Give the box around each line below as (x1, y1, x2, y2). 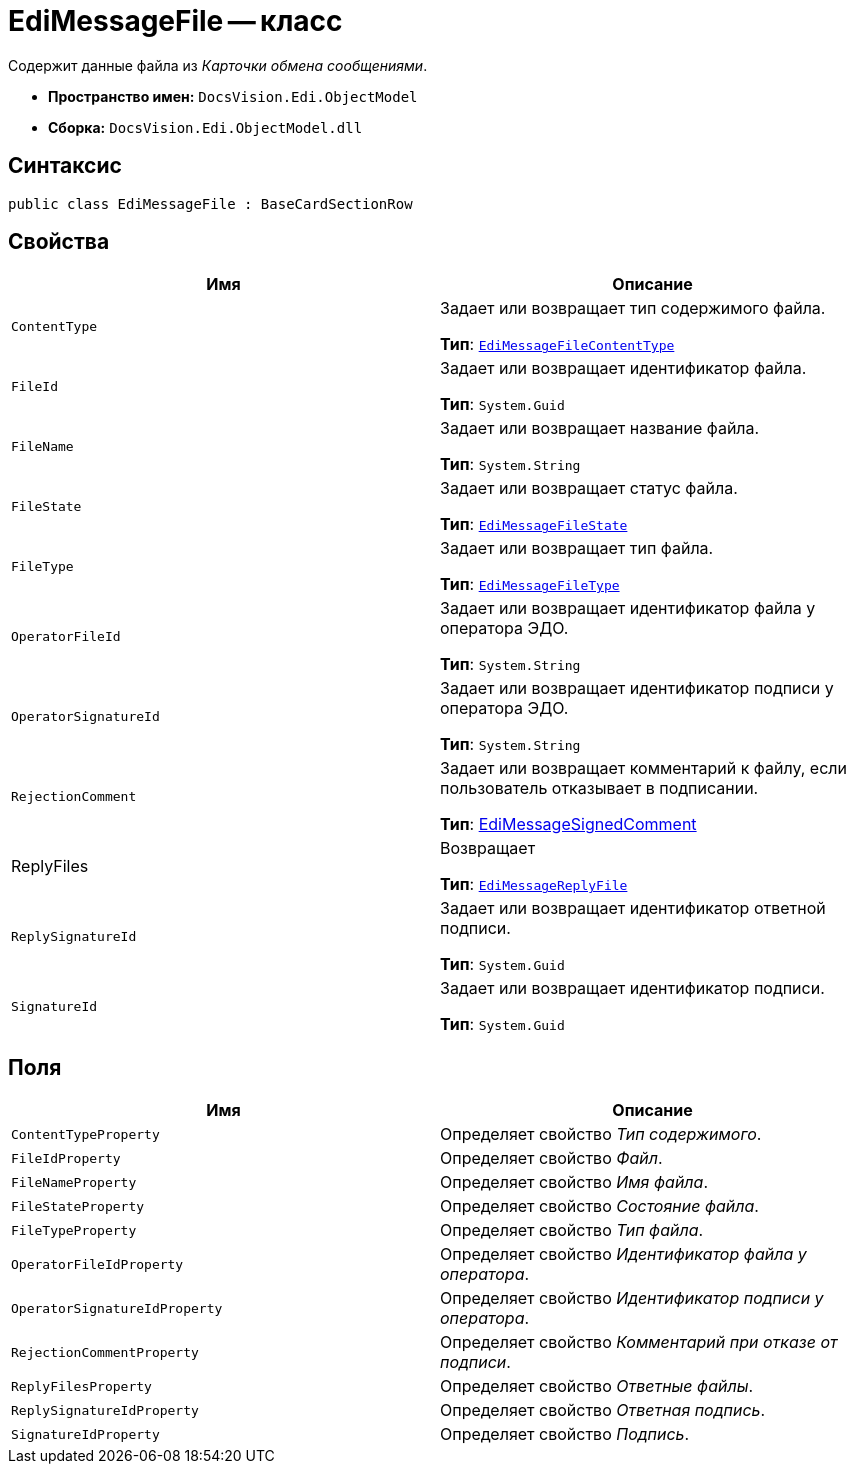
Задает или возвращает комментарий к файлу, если (440, 758, 847, 779)
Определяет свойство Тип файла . (440, 1220, 704, 1241)
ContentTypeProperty (11, 1126, 160, 1142)
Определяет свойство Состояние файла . (440, 1196, 759, 1217)
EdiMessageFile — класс (8, 4, 343, 38)
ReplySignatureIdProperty (11, 1402, 199, 1418)
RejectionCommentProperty (11, 1344, 199, 1360)
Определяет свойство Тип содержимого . (440, 1124, 762, 1145)
